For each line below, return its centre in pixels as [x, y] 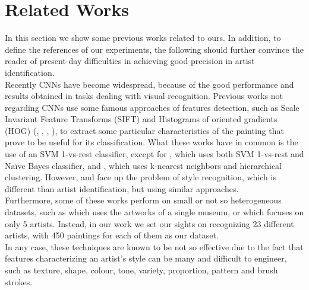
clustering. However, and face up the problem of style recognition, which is [141, 177]
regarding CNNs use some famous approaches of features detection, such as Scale [152, 107]
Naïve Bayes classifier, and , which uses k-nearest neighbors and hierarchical [144, 165]
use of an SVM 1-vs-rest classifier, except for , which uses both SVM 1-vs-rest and [154, 154]
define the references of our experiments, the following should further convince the [154, 49]
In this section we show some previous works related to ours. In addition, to [143, 38]
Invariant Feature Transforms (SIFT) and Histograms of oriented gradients [141, 119]
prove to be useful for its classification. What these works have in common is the [152, 142]
